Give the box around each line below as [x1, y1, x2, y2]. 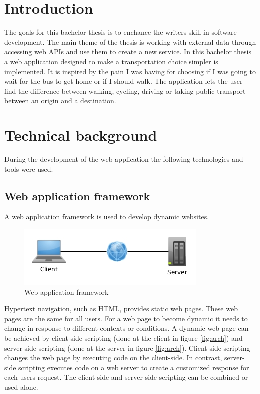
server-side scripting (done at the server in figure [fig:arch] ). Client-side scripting [4, 342, 250, 353]
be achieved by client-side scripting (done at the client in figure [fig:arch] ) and [4, 332, 243, 343]
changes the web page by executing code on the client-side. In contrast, [4, 352, 222, 363]
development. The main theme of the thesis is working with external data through [4, 36, 256, 47]
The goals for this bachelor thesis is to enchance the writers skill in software [4, 27, 237, 37]
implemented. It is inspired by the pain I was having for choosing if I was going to [4, 66, 256, 76]
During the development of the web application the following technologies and [4, 154, 243, 164]
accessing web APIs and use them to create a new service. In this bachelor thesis [4, 46, 251, 57]
